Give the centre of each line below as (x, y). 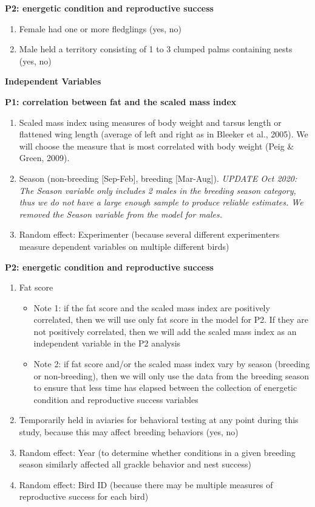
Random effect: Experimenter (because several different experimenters (149, 234)
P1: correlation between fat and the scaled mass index (121, 101)
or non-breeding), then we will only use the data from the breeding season (171, 375)
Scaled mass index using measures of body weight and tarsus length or (150, 122)
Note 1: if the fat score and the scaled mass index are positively (152, 307)
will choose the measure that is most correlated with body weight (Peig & (157, 146)
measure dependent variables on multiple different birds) (124, 246)
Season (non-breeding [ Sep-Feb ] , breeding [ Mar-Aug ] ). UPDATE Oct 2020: (158, 178)
